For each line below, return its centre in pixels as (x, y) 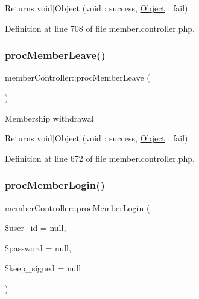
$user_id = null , (36, 228)
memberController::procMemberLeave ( (77, 77)
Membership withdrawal (49, 118)
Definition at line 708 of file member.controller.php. (100, 28)
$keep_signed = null (43, 268)
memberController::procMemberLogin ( (77, 207)
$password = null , (38, 248)
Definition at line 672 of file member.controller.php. (100, 158)
